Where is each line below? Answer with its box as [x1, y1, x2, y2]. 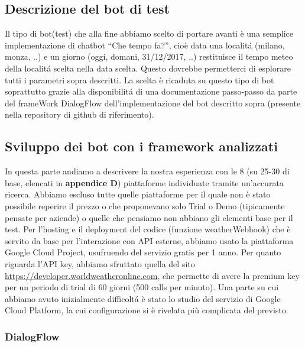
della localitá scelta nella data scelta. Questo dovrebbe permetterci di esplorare [5, 61, 291, 74]
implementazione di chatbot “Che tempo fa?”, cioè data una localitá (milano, [5, 38, 285, 51]
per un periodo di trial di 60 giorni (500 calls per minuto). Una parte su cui [5, 281, 279, 293]
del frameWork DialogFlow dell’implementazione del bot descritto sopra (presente [5, 96, 301, 109]
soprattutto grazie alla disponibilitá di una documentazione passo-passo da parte [5, 85, 297, 98]
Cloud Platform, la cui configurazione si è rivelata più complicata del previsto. [5, 304, 288, 316]
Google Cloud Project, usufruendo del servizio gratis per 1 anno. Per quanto [5, 246, 281, 258]
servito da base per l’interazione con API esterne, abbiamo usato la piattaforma [5, 234, 294, 247]
